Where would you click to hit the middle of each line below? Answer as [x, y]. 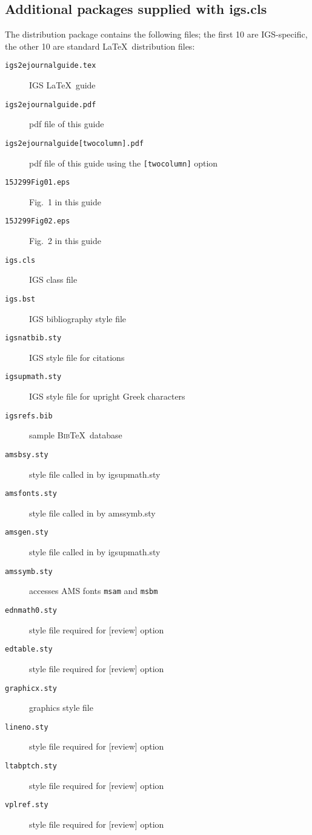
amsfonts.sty [31, 494]
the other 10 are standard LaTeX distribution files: [100, 46]
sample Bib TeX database [76, 435]
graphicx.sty [31, 688]
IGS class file [53, 279]
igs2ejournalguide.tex [51, 66]
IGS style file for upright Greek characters [107, 396]
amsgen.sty [27, 533]
